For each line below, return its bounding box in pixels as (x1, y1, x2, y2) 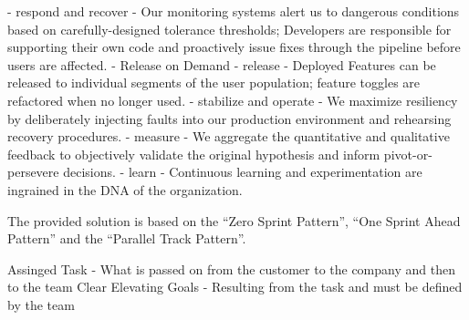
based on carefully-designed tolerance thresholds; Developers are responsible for (7, 19, 452, 38)
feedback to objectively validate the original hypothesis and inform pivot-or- (7, 144, 433, 163)
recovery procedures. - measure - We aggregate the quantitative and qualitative (7, 127, 450, 146)
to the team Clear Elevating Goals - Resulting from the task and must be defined (7, 277, 463, 296)
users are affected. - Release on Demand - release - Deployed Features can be (7, 55, 436, 74)
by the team (7, 294, 75, 314)
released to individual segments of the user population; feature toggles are (7, 73, 421, 92)
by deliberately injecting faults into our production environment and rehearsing (7, 108, 452, 128)
